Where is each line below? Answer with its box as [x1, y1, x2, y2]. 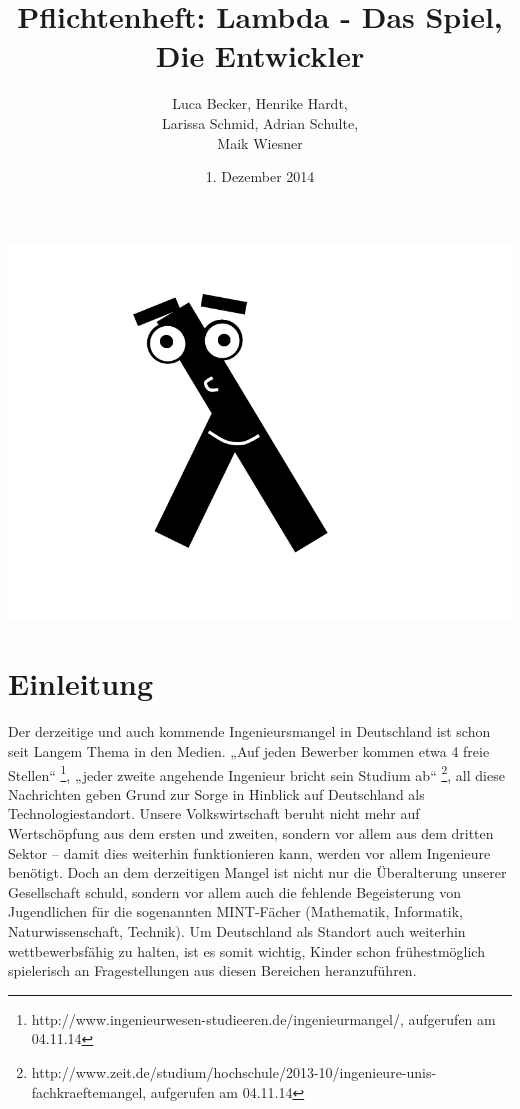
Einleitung [8, 663, 154, 704]
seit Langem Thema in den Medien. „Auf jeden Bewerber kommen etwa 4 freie [8, 741, 490, 761]
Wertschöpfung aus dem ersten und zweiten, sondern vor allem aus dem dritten [8, 823, 494, 844]
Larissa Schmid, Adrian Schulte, [161, 112, 359, 133]
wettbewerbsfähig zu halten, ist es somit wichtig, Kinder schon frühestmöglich [8, 940, 485, 961]
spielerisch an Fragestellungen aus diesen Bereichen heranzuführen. [8, 960, 417, 981]
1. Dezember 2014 [205, 166, 315, 187]
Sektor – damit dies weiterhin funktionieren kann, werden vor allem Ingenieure [8, 842, 491, 863]
